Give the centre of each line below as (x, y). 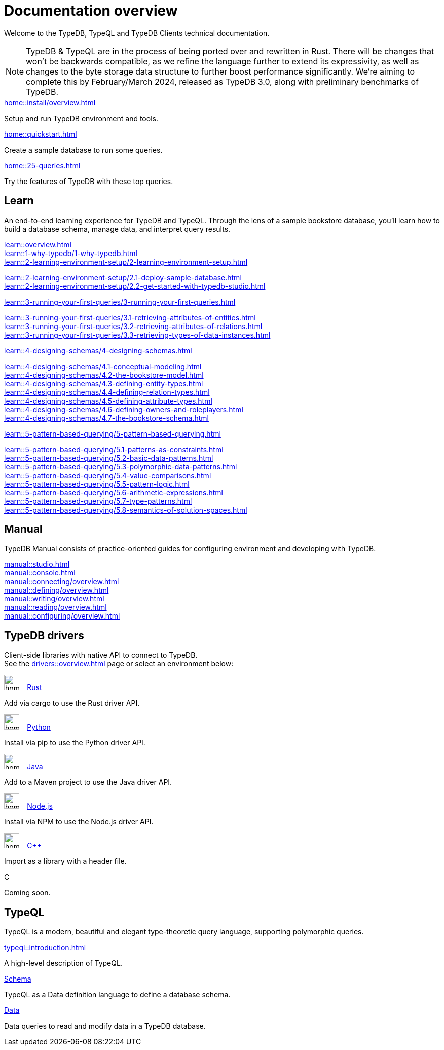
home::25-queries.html (42, 165)
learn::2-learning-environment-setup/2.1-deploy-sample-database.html (123, 277)
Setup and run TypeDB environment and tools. (81, 118)
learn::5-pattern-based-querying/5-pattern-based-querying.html (113, 433)
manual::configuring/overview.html (62, 616)
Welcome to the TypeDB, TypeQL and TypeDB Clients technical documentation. (137, 33)
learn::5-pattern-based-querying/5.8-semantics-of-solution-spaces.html (126, 510)
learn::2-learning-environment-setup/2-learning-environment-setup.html (126, 262)
